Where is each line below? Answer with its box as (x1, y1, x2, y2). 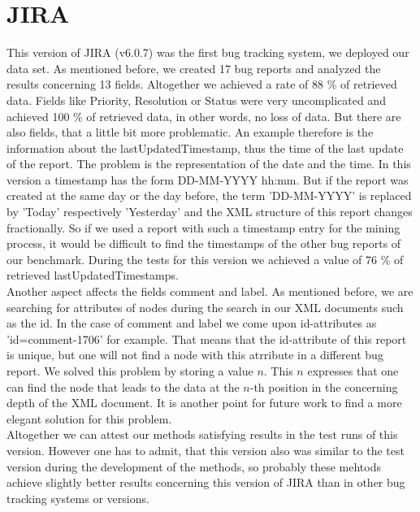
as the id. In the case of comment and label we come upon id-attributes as (6, 315, 377, 332)
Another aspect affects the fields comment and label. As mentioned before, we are (6, 283, 414, 300)
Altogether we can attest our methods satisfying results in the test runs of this (6, 426, 398, 443)
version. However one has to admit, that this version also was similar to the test (6, 441, 405, 458)
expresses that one (307, 362, 399, 379)
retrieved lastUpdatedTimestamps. (6, 267, 179, 284)
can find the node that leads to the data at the (6, 378, 240, 395)
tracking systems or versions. (6, 489, 149, 506)
